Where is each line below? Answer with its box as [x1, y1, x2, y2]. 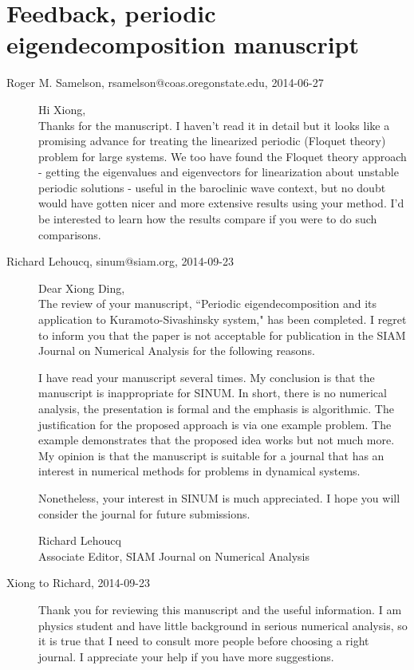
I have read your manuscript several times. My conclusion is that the [38, 368, 375, 385]
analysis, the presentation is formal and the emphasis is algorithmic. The [38, 400, 394, 416]
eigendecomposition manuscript [6, 28, 360, 61]
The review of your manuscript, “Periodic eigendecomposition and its [38, 295, 377, 312]
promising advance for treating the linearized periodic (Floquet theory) [38, 132, 386, 149]
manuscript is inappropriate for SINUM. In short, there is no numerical [38, 384, 387, 401]
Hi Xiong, [38, 100, 86, 117]
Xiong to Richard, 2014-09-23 [6, 574, 150, 591]
